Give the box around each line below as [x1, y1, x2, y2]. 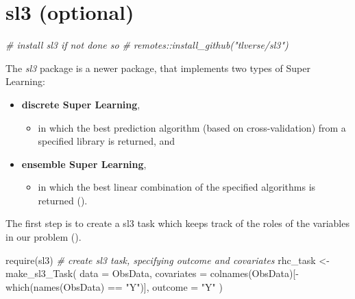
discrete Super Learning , [21, 97, 140, 111]
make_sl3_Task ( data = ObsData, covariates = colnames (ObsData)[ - [5, 266, 299, 280]
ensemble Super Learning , [21, 156, 147, 171]
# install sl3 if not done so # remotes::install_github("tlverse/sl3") [5, 38, 289, 52]
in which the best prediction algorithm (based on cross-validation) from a [38, 120, 346, 134]
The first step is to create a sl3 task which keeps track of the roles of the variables [5, 216, 350, 230]
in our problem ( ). [5, 230, 82, 244]
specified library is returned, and [38, 134, 175, 148]
